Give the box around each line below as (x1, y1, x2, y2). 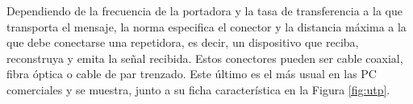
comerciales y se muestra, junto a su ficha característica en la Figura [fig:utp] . (6, 81, 390, 98)
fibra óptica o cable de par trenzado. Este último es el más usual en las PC (6, 65, 377, 82)
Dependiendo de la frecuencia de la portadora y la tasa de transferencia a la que (6, 2, 403, 19)
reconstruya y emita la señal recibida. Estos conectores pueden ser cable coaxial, (6, 49, 403, 66)
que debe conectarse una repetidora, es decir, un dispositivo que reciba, (6, 34, 359, 51)
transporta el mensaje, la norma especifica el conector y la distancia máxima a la (6, 18, 407, 35)
